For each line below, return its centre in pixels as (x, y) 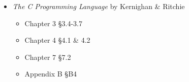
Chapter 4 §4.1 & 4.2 (57, 40)
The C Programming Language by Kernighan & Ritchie (99, 6)
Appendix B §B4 (51, 74)
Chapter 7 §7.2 (48, 57)
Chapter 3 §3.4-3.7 (53, 23)
